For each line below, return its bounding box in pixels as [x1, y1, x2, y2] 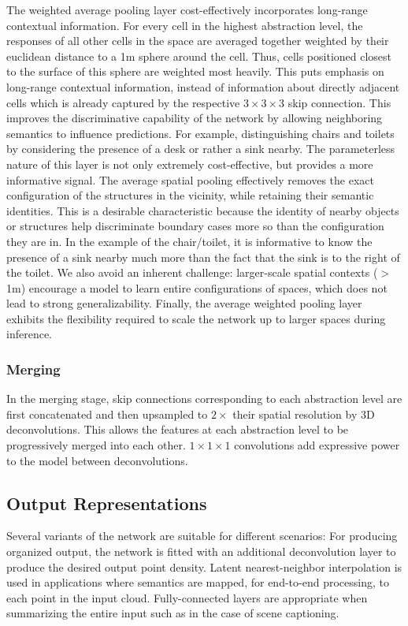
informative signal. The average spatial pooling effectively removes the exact [6, 171, 374, 188]
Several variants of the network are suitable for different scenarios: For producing [6, 527, 398, 544]
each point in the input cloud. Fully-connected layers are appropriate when [6, 589, 368, 606]
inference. [6, 326, 52, 342]
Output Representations [6, 490, 207, 515]
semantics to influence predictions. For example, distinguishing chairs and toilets [6, 125, 395, 141]
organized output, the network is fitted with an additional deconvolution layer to [6, 543, 396, 560]
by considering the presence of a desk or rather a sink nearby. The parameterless [6, 140, 395, 157]
